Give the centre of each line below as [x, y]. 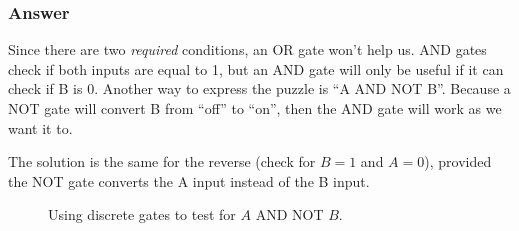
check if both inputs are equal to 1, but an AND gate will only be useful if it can [256, 68]
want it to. [40, 127]
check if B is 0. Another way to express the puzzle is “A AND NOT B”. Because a [259, 88]
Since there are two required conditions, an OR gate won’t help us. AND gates [247, 49]
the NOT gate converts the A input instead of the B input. [189, 180]
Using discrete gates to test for [142, 214]
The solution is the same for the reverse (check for [162, 161]
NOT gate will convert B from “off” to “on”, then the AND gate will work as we [255, 108]
